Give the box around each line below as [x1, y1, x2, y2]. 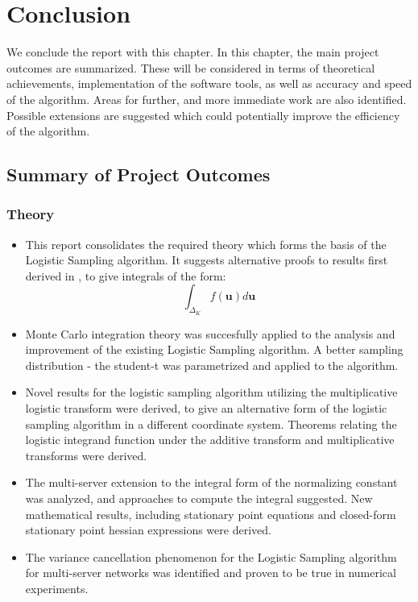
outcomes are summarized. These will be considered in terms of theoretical [6, 59, 375, 76]
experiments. [25, 579, 89, 596]
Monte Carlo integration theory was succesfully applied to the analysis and [25, 325, 395, 342]
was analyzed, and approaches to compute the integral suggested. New [25, 490, 373, 507]
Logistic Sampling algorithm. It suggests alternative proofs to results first [25, 251, 388, 268]
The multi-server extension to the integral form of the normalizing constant [25, 474, 398, 491]
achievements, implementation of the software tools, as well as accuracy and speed [6, 75, 412, 92]
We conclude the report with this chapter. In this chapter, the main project [6, 44, 379, 60]
